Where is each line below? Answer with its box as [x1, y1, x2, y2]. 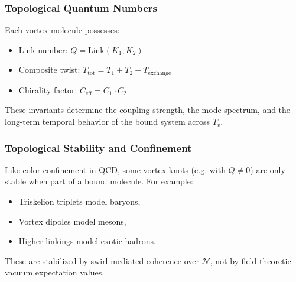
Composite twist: [18, 63, 80, 76]
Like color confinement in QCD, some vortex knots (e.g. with [5, 163, 226, 176]
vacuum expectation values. [5, 266, 105, 278]
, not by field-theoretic [210, 254, 291, 267]
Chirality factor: [18, 83, 77, 96]
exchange [148, 70, 171, 76]
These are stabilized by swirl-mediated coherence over [5, 254, 199, 267]
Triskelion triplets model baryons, [18, 195, 141, 208]
